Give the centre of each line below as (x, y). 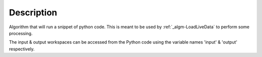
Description (33, 12)
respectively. (22, 49)
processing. (21, 33)
